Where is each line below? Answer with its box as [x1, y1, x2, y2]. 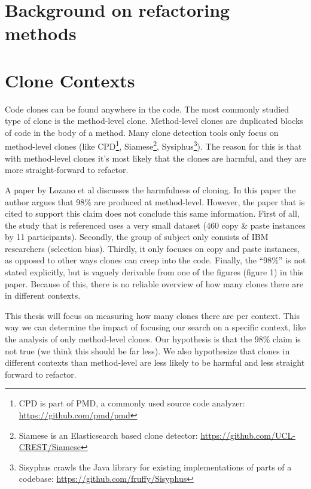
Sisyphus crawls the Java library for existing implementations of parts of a [19, 460, 292, 473]
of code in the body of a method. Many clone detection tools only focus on [5, 126, 279, 138]
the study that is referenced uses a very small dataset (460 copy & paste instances [5, 218, 306, 231]
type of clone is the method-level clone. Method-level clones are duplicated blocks [5, 114, 303, 127]
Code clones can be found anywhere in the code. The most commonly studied [5, 102, 289, 115]
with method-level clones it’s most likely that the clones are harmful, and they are [5, 151, 306, 164]
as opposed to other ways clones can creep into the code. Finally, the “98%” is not [5, 254, 306, 266]
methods [5, 21, 77, 45]
